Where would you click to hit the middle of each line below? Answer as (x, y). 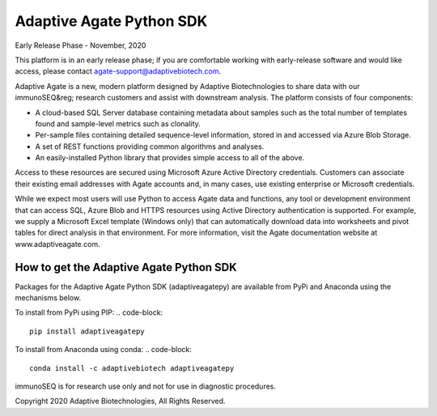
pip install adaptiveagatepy (87, 331)
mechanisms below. (48, 298)
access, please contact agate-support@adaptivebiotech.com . (118, 71)
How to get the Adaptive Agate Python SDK (126, 267)
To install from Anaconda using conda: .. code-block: (103, 350)
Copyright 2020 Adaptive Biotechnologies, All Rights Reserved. (120, 401)
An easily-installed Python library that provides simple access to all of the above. (170, 158)
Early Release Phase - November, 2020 (81, 45)
